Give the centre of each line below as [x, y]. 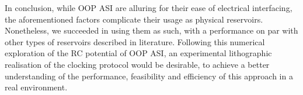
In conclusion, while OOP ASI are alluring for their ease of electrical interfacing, [149, 8]
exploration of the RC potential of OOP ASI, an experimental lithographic [138, 53]
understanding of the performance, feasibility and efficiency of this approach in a [149, 76]
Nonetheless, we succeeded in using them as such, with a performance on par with [151, 30]
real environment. [36, 87]
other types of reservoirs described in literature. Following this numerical [135, 41]
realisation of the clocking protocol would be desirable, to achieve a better [137, 64]
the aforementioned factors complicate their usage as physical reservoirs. [134, 19]
